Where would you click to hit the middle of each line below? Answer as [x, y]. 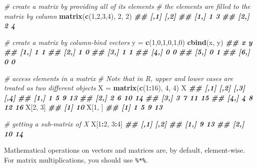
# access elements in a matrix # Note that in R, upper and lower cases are [119, 78]
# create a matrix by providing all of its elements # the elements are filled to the [127, 6]
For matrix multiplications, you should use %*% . [76, 159]
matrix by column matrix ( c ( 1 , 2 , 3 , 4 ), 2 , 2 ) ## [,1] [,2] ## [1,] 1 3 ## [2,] [127, 16]
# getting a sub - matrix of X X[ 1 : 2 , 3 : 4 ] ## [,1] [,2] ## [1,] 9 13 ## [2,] [124, 123]
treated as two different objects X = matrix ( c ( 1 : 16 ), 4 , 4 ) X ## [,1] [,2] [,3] [125, 88]
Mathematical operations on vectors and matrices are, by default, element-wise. [125, 150]
